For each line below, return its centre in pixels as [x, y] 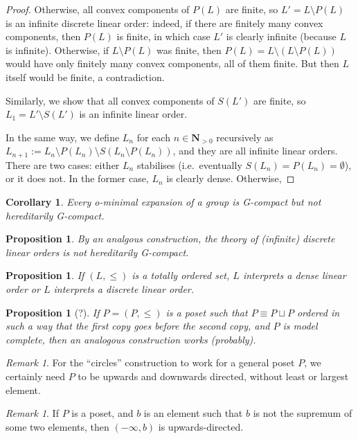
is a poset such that [207, 312]
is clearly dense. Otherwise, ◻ [231, 178]
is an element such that [193, 413]
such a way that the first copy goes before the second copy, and [138, 326]
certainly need [35, 376]
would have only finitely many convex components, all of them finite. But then [172, 63]
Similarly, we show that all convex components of [110, 100]
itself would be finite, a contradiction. [85, 77]
